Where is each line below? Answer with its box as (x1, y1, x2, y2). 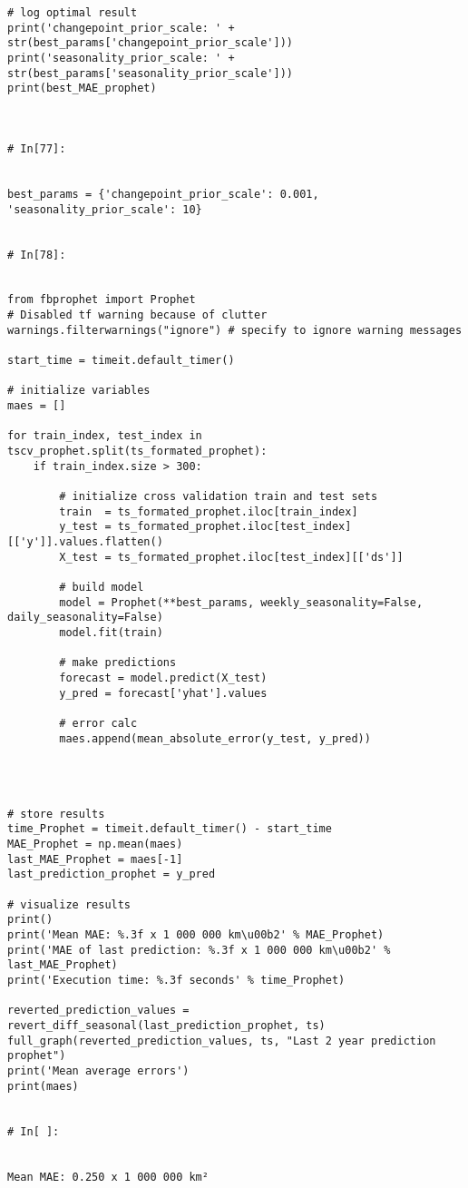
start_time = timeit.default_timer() (7, 354, 235, 368)
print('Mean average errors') (7, 1064, 190, 1077)
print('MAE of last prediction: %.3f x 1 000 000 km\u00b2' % (7, 943, 391, 957)
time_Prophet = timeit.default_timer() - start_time (7, 822, 332, 836)
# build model (59, 580, 144, 594)
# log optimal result (7, 6, 138, 19)
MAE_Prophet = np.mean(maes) (7, 838, 183, 851)
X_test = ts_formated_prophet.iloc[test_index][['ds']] (59, 550, 404, 564)
